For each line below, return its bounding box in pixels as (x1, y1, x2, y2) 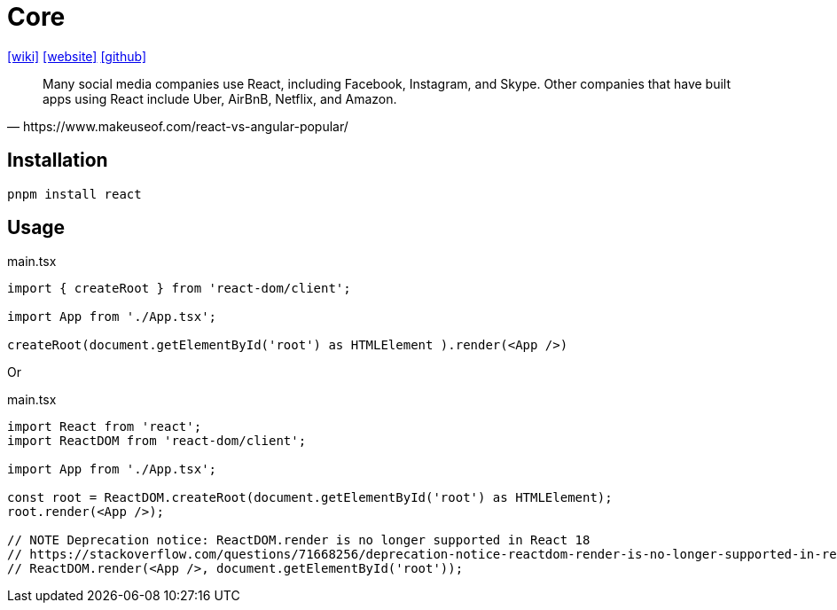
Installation (7, 149, 108, 172)
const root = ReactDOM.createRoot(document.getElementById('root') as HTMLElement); (7, 490, 613, 505)
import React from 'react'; (7, 419, 202, 434)
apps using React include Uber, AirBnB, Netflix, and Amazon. (43, 90, 397, 106)
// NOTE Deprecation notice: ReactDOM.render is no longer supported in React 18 (7, 533, 591, 548)
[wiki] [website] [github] (7, 48, 146, 64)
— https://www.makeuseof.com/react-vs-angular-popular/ (7, 118, 348, 134)
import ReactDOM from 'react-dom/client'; (7, 434, 307, 449)
